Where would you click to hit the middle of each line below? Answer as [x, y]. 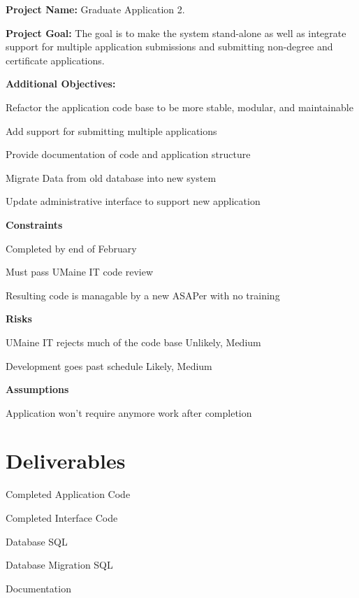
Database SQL [37, 541]
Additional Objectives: [61, 84]
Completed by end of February [71, 248]
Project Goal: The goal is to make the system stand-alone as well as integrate [176, 33]
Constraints [34, 224]
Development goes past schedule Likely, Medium [109, 365]
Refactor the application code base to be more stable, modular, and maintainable [179, 107]
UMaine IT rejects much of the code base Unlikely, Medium [133, 342]
